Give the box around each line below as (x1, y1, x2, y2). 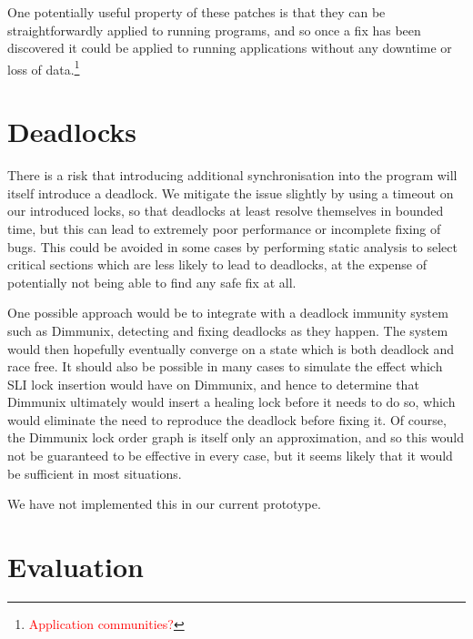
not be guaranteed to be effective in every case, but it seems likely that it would (7, 446, 453, 465)
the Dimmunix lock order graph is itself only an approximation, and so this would (7, 428, 464, 447)
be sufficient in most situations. (7, 463, 182, 482)
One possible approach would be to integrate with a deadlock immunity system (7, 303, 448, 322)
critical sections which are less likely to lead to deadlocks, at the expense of (7, 255, 427, 274)
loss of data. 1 (7, 56, 80, 78)
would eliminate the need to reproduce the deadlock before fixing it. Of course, (7, 410, 447, 429)
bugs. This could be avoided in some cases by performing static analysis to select (7, 237, 458, 256)
